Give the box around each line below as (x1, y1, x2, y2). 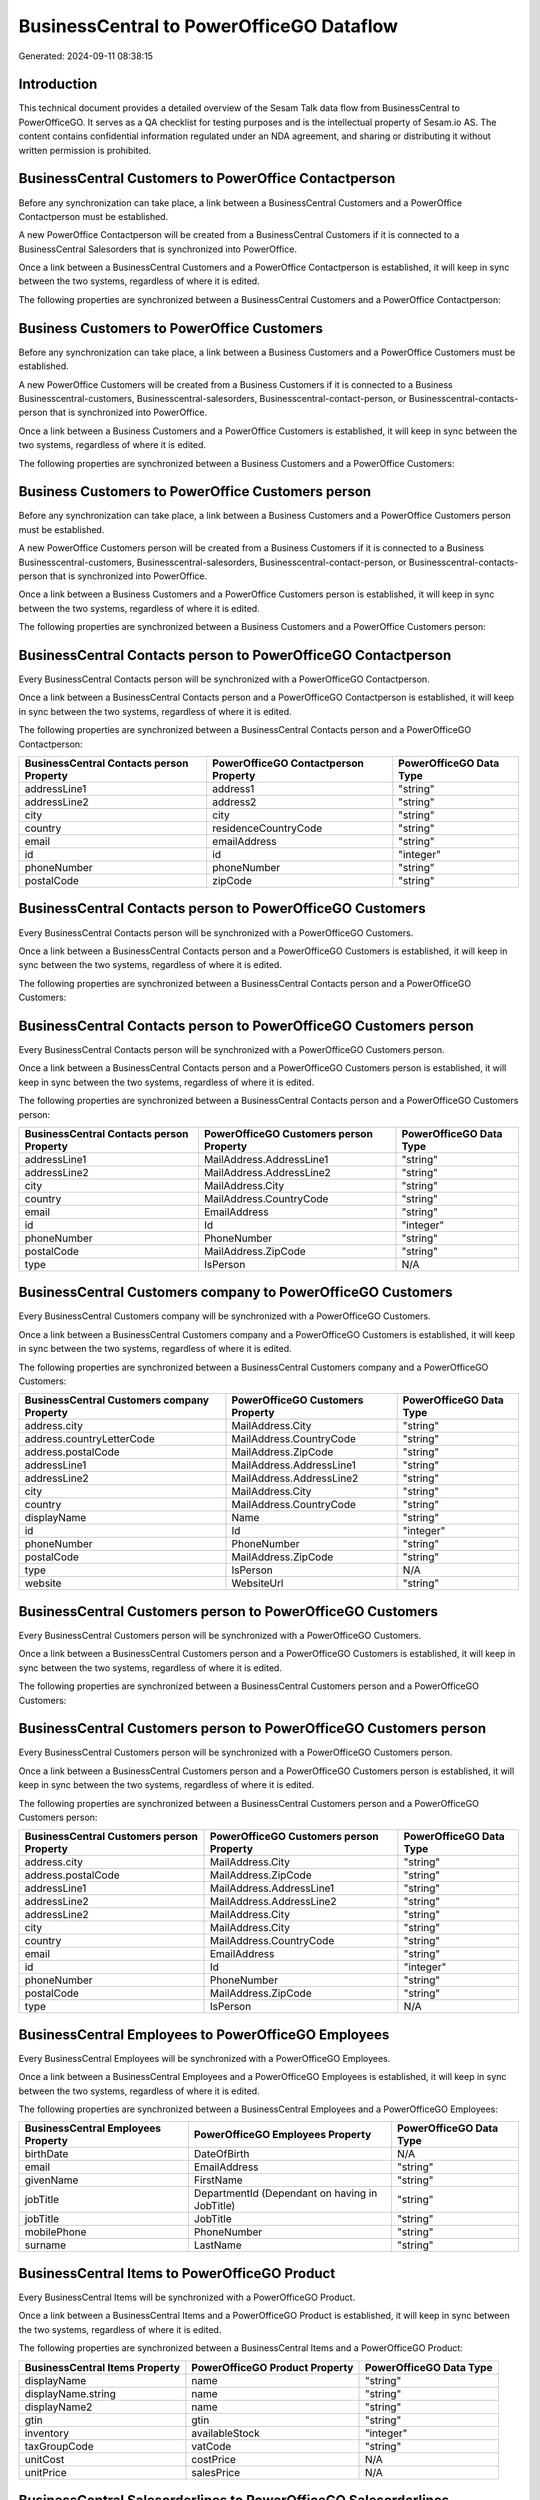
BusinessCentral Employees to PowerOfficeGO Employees (18, 2026, 390, 2043)
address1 (211, 782, 255, 796)
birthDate (24, 2147, 69, 2161)
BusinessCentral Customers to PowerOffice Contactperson (18, 170, 396, 187)
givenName (24, 2173, 79, 2187)
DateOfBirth (193, 2147, 250, 2161)
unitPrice (24, 2465, 67, 2479)
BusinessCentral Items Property (24, 2360, 180, 2374)
